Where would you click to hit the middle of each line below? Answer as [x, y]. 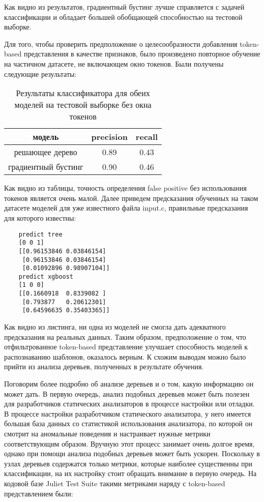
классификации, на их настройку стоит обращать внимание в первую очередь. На [130, 473]
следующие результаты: [40, 73]
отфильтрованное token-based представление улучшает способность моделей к [126, 347]
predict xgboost [46, 276]
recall [147, 137]
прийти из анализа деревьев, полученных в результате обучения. [104, 366]
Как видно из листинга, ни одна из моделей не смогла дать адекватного [115, 327]
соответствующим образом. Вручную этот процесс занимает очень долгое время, [129, 443]
